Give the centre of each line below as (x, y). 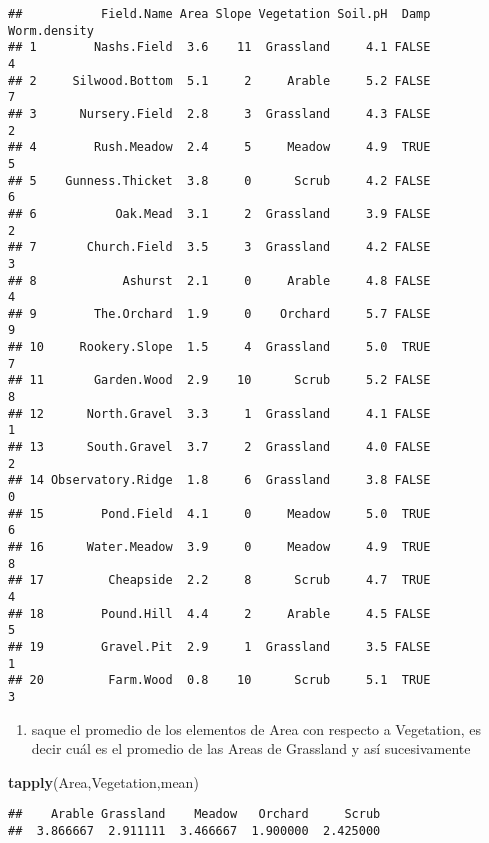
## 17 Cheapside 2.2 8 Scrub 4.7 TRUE (219, 580)
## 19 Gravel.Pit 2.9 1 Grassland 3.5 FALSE (219, 646)
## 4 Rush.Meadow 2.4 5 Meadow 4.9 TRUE (219, 147)
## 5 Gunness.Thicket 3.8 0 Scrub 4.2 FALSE (219, 180)
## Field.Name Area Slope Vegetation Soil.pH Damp (219, 14)
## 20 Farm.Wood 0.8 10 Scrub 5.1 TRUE (219, 680)
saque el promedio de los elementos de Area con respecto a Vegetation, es (256, 728)
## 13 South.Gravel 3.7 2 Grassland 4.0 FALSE (219, 447)
